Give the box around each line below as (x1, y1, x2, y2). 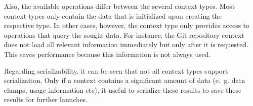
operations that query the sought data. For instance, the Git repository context (4, 29, 245, 40)
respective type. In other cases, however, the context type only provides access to (4, 20, 250, 30)
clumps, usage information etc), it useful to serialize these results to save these (4, 84, 242, 95)
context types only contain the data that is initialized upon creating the (4, 10, 222, 21)
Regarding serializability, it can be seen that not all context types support (4, 65, 228, 76)
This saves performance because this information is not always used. (4, 49, 211, 59)
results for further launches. (4, 94, 87, 105)
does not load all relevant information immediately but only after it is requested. (4, 39, 249, 50)
